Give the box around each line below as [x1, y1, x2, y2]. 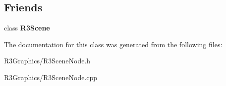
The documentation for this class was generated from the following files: [4, 39, 223, 49]
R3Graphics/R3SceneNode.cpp [4, 72, 98, 82]
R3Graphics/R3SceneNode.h [4, 56, 91, 66]
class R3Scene [4, 23, 50, 33]
